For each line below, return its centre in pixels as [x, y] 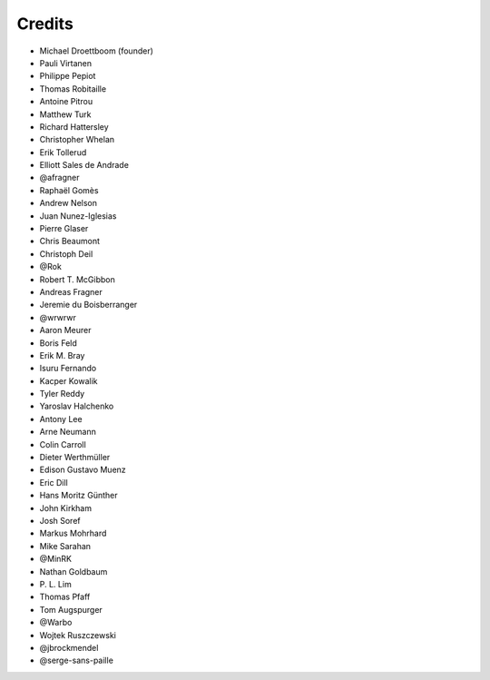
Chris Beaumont [69, 241]
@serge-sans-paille [76, 660]
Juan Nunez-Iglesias [78, 216]
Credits [45, 24]
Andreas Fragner [71, 291]
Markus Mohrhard [73, 533]
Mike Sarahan [65, 546]
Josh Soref [60, 521]
